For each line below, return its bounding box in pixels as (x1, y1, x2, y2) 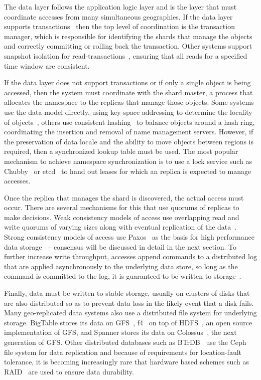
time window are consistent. (4, 60, 90, 71)
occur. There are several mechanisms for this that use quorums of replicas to (4, 202, 239, 213)
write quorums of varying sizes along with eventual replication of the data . (4, 222, 237, 232)
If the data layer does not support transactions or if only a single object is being (4, 77, 251, 88)
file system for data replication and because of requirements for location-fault (4, 346, 242, 357)
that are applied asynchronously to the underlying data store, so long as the (4, 261, 238, 271)
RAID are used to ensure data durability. (4, 366, 134, 376)
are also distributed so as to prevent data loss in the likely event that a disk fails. (4, 297, 254, 308)
